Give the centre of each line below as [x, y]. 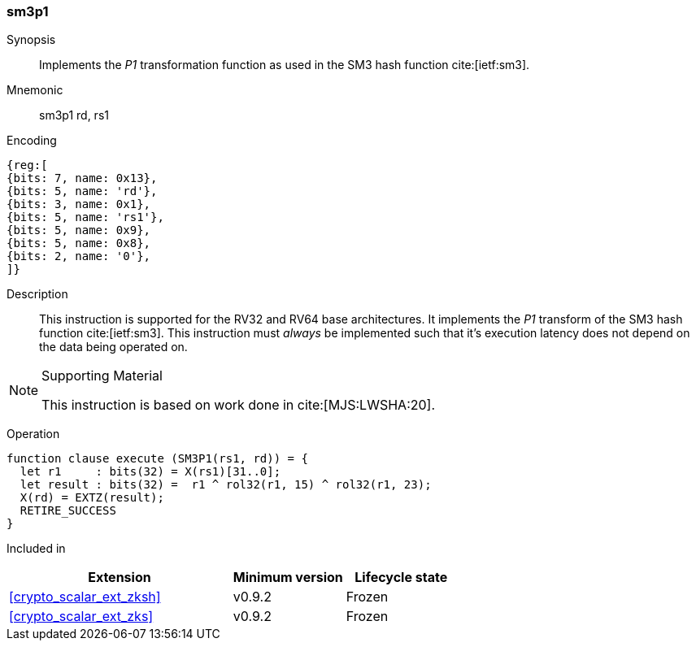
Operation [33, 434]
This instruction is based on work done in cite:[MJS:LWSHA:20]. [239, 405]
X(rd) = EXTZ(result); [92, 498]
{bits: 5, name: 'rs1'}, [85, 217]
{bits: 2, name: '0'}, [79, 256]
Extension [120, 578]
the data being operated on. [113, 347]
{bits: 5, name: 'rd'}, [82, 191]
